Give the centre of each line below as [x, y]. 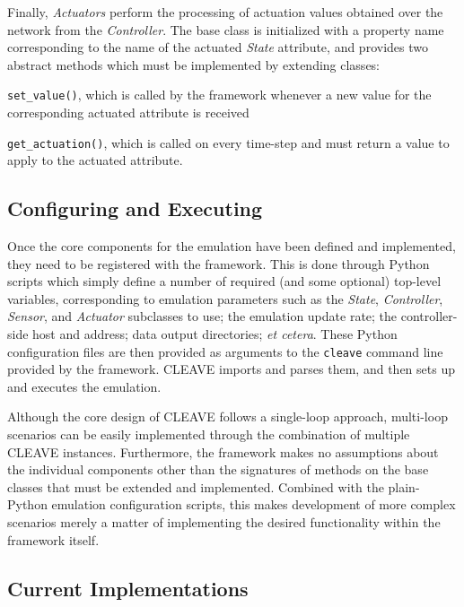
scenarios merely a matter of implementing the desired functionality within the [224, 522]
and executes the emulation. [84, 386]
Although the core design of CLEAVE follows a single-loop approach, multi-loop [228, 416]
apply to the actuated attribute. [95, 160]
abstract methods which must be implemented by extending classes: [194, 64]
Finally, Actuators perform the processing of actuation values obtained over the [225, 12]
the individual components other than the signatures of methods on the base [218, 469]
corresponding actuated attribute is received [128, 113]
